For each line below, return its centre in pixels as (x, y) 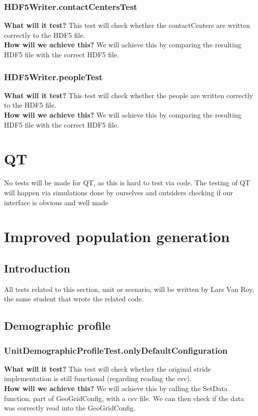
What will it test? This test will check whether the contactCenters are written (127, 25)
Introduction (37, 268)
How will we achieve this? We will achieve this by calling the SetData (116, 388)
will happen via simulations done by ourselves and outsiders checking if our (119, 192)
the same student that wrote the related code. (74, 299)
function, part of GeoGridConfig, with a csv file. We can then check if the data (124, 398)
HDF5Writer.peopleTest (53, 76)
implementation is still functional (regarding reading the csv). (98, 378)
